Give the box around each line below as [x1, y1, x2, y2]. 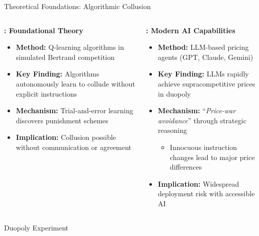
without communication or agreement [16, 141, 132, 152]
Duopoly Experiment [4, 222, 69, 232]
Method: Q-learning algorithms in [16, 42, 124, 52]
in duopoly [158, 88, 191, 99]
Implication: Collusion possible [16, 132, 116, 142]
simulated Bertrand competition [16, 51, 115, 62]
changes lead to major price [169, 151, 255, 162]
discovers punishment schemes [16, 115, 109, 125]
